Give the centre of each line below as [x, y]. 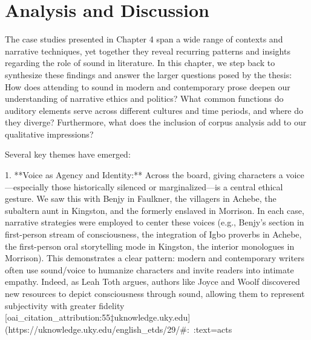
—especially [27, 186]
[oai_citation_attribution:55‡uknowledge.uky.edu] [98, 317]
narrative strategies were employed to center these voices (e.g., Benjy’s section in [155, 222]
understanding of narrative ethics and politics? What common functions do [144, 98]
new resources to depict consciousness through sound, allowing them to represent [155, 293]
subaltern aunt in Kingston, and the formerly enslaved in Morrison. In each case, [155, 210]
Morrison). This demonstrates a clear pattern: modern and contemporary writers [155, 258]
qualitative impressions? [49, 134]
